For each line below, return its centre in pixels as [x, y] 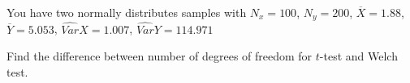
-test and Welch [358, 56]
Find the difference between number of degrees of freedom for [160, 56]
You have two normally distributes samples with [127, 12]
